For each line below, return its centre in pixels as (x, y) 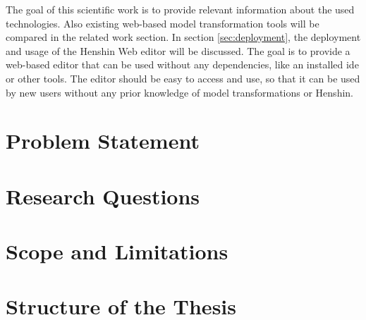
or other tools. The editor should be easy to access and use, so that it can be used (183, 78)
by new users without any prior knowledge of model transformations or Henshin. (179, 92)
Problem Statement (103, 141)
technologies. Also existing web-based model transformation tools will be (163, 23)
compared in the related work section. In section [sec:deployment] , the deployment (183, 37)
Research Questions (103, 196)
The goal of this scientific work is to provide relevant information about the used (180, 9)
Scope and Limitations (117, 251)
